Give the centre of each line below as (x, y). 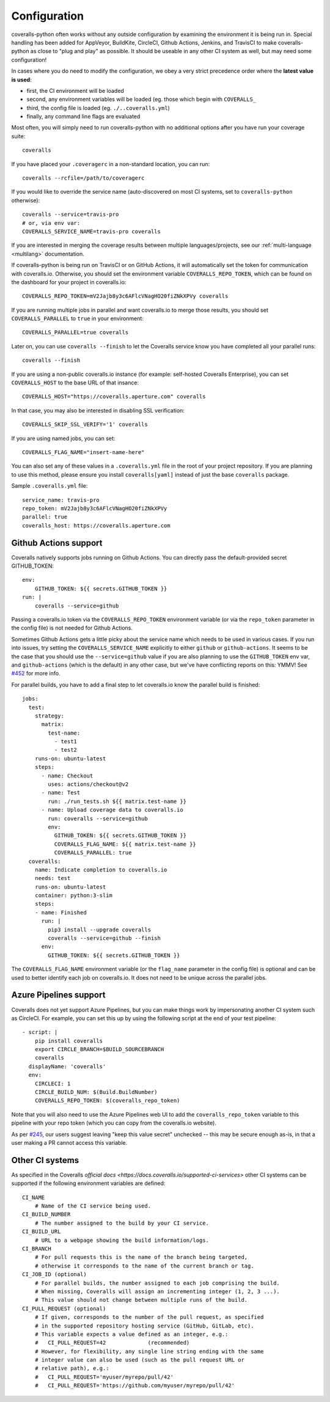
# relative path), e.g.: (72, 1368)
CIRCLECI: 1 (53, 1084)
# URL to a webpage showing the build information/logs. (122, 1240)
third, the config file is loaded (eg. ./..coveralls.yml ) (98, 108)
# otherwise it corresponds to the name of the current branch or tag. (144, 1266)
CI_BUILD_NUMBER (46, 1214)
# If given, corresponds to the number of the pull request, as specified (149, 1317)
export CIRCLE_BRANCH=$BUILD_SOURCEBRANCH (99, 1049)
